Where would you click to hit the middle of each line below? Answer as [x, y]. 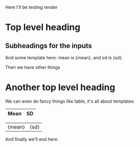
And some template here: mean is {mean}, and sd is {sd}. [64, 58]
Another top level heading [60, 87]
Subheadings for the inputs [49, 46]
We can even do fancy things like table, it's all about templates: [70, 101]
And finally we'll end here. [32, 139]
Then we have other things [33, 67]
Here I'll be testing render [31, 7]
